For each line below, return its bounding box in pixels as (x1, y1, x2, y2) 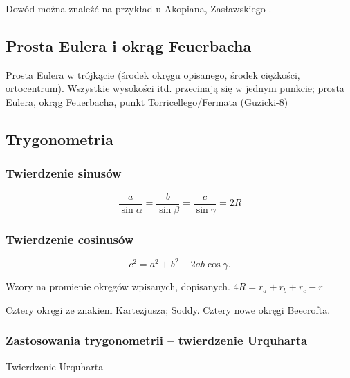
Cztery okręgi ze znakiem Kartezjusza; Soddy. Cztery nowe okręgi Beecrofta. (6, 302, 331, 316)
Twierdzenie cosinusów (6, 230, 134, 247)
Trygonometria (6, 128, 114, 149)
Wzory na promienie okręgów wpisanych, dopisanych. (6, 279, 231, 294)
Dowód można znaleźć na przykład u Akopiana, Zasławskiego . (6, 1, 272, 15)
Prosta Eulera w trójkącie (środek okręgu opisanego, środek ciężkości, (6, 67, 300, 82)
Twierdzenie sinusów (6, 164, 122, 182)
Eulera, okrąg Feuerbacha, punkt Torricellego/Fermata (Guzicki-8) (6, 94, 288, 108)
